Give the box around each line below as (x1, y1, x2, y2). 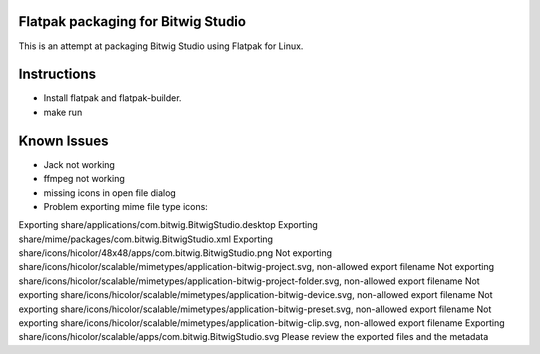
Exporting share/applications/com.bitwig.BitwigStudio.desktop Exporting (18, 219, 319, 231)
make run (43, 106, 83, 118)
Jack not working (43, 158, 115, 170)
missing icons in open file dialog (43, 186, 177, 199)
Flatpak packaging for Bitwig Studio (18, 13, 247, 30)
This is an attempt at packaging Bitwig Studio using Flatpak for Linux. (18, 40, 304, 52)
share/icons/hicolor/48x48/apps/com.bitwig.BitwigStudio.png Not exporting (18, 247, 332, 259)
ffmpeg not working (43, 173, 125, 185)
